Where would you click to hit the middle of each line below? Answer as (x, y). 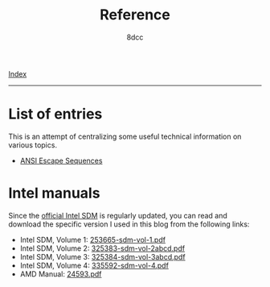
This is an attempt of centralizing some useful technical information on (125, 136)
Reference (135, 15)
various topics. (33, 145)
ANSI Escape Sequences (61, 160)
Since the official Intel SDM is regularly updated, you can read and (118, 215)
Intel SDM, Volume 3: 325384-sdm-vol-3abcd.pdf (103, 256)
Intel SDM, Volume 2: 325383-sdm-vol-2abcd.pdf (102, 248)
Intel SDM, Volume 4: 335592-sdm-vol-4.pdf (94, 265)
